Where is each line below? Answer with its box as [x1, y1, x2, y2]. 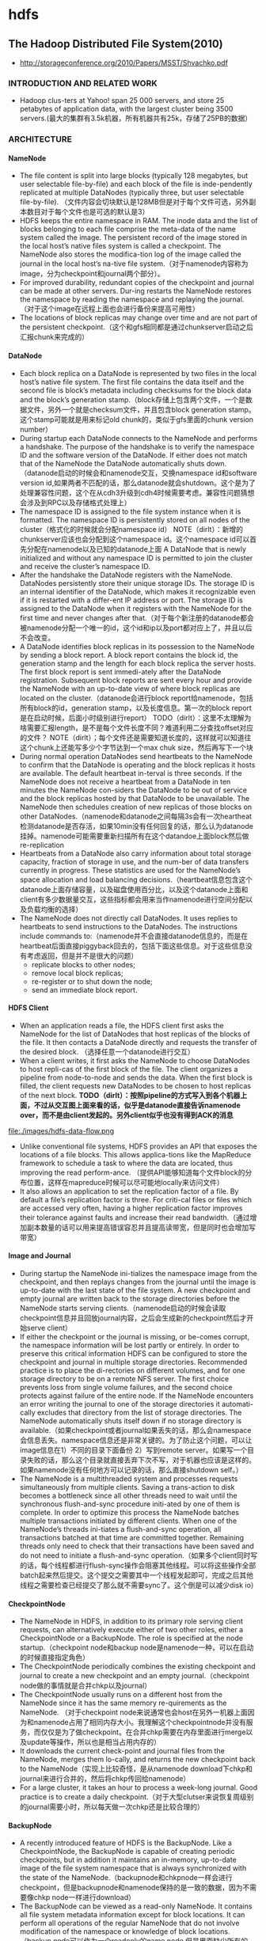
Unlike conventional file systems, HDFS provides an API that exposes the [19, 1141, 257, 1151]
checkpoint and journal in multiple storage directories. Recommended [19, 1358, 248, 1367]
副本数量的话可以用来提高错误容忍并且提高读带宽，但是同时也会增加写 [26, 1222, 256, 1232]
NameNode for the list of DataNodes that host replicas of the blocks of [19, 1029, 251, 1039]
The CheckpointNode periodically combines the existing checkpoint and [19, 1662, 256, 1671]
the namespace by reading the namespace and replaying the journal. [19, 294, 245, 304]
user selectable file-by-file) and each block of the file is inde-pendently [19, 180, 253, 189]
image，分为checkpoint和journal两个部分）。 [19, 269, 165, 279]
